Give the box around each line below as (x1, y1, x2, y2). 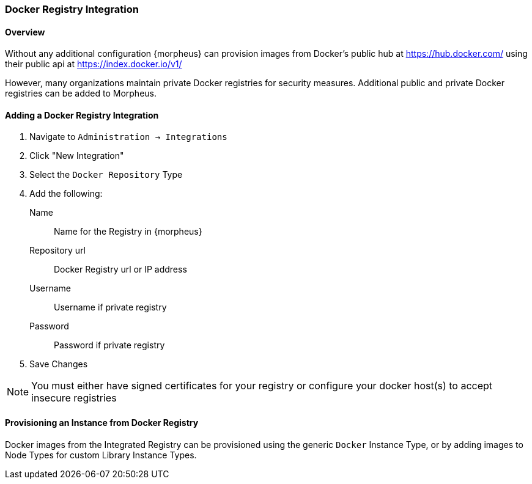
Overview (5, 26, 45, 37)
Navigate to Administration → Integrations (29, 131, 227, 142)
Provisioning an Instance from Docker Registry (5, 417, 199, 428)
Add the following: (29, 188, 103, 199)
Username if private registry (54, 302, 167, 313)
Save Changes (29, 359, 88, 370)
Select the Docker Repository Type (29, 169, 183, 180)
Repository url (29, 245, 86, 256)
